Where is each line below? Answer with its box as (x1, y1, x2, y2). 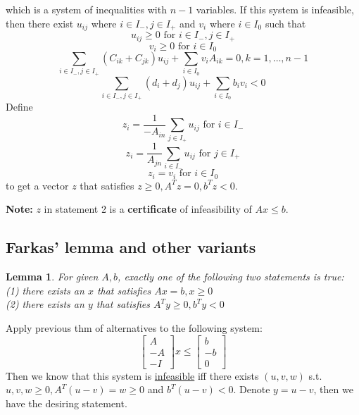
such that (265, 16, 306, 30)
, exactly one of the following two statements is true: (118, 269, 344, 284)
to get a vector (6, 178, 69, 192)
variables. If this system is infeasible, (196, 2, 354, 16)
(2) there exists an (6, 297, 84, 311)
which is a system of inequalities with (6, 2, 167, 16)
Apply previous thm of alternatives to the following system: (6, 321, 263, 335)
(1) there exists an (6, 283, 84, 297)
